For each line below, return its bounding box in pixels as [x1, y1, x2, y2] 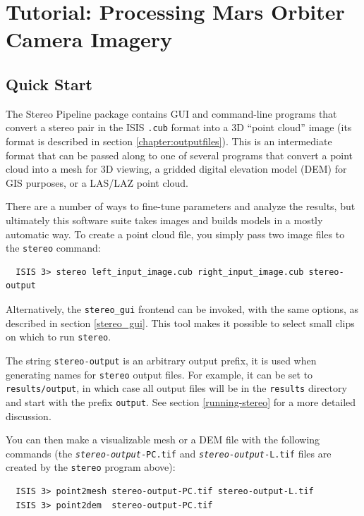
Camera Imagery [6, 25, 172, 54]
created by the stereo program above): [6, 460, 176, 474]
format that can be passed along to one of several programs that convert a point [6, 147, 353, 162]
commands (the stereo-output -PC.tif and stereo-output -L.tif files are [6, 446, 332, 460]
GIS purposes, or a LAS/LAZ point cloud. [6, 175, 188, 190]
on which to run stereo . [6, 329, 111, 344]
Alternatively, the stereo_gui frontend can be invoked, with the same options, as [6, 302, 359, 317]
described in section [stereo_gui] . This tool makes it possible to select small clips [6, 315, 355, 330]
